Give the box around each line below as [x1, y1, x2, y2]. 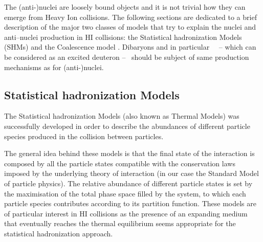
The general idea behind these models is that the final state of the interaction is [4, 148, 255, 159]
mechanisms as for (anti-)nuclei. [4, 61, 104, 72]
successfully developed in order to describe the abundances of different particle [4, 120, 250, 131]
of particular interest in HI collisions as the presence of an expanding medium [4, 208, 248, 218]
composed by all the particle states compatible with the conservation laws [4, 158, 235, 168]
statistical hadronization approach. [4, 228, 113, 238]
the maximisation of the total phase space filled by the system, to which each [4, 188, 246, 199]
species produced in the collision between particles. [4, 130, 164, 141]
